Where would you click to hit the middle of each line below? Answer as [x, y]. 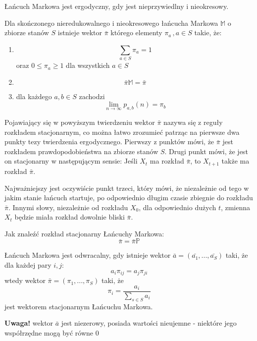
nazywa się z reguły [193, 122]
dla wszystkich [88, 65]
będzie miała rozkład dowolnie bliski [70, 217]
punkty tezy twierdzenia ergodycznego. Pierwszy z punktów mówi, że [109, 142]
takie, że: [208, 32]
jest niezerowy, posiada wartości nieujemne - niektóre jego [149, 323]
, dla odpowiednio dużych [178, 207]
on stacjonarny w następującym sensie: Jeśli [71, 161]
